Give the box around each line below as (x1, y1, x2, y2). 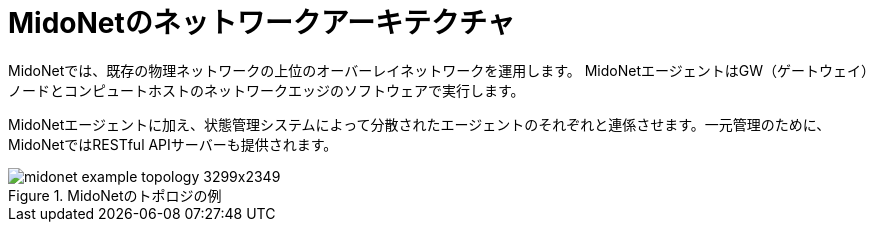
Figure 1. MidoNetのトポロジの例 (8, 186, 222, 204)
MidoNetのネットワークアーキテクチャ (8, 6, 515, 40)
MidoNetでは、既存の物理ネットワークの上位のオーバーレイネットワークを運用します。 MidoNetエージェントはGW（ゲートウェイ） (8, 61, 868, 79)
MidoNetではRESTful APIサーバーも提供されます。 (8, 135, 338, 153)
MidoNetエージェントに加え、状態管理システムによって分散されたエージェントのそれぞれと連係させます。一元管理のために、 (8, 115, 831, 133)
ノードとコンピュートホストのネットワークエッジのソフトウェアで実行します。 (8, 81, 525, 99)
